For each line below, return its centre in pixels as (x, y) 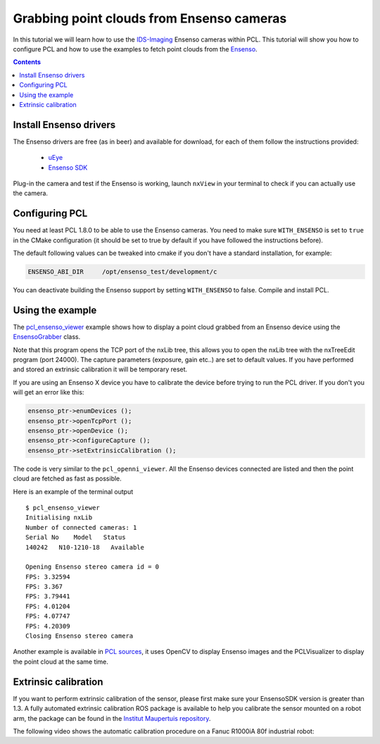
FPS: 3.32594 (48, 577)
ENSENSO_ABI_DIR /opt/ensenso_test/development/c (122, 272)
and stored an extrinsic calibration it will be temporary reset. (100, 369)
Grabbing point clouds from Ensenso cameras (150, 18)
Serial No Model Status (76, 538)
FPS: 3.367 (44, 587)
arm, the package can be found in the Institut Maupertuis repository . (112, 718)
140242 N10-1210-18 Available (85, 547)
